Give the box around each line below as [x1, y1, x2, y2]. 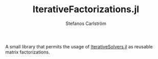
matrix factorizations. [5, 49, 50, 55]
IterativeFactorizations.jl [32, 4, 140, 15]
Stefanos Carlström [65, 20, 106, 26]
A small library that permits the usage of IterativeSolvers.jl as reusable [5, 43, 153, 49]
